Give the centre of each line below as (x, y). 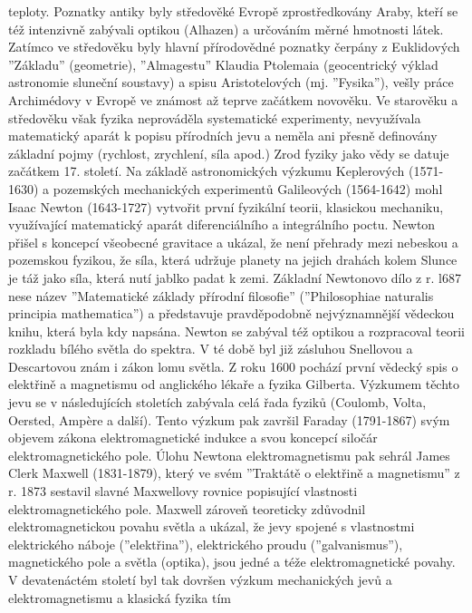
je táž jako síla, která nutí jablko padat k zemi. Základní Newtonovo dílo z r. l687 (235, 277)
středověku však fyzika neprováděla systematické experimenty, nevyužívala (215, 117)
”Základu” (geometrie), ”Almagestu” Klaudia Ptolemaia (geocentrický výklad (223, 64)
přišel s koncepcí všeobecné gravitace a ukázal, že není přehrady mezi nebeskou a (233, 242)
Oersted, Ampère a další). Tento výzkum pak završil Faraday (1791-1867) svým (229, 419)
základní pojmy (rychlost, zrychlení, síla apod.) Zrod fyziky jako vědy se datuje (229, 153)
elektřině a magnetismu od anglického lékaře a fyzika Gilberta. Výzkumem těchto (234, 384)
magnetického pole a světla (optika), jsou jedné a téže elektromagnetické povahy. (232, 562)
